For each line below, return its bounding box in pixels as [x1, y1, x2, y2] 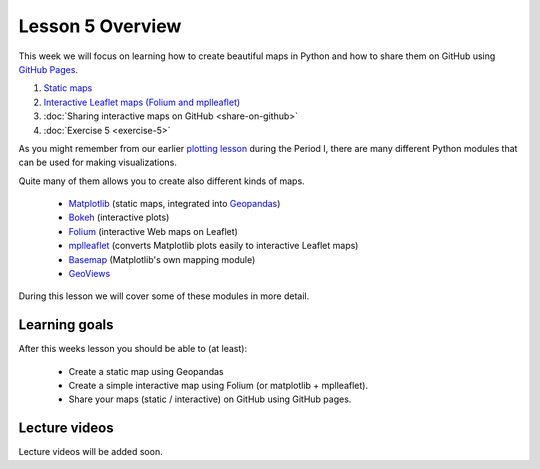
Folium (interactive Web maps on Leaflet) [68, 225, 239, 237]
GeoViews [68, 268, 111, 280]
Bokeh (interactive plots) [68, 211, 170, 224]
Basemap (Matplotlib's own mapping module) [68, 253, 256, 265]
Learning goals [18, 316, 114, 334]
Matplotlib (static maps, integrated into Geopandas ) [68, 198, 281, 210]
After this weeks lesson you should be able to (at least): [18, 343, 248, 355]
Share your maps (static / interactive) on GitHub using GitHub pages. [68, 393, 352, 405]
